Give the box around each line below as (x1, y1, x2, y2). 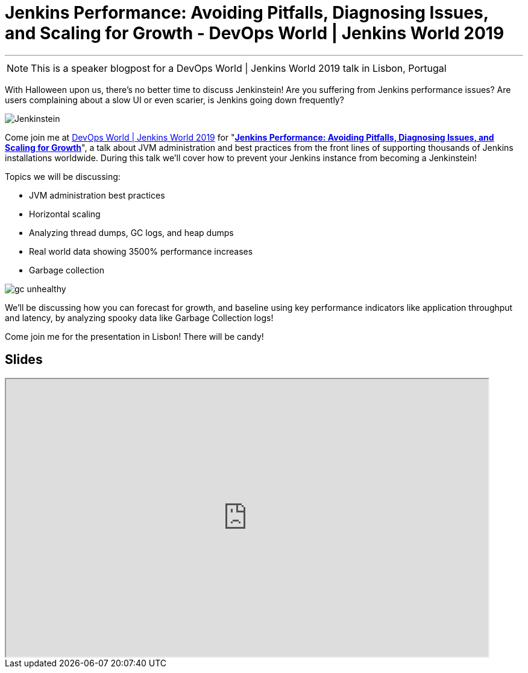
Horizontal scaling (29, 208, 101, 219)
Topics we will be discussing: (5, 171, 121, 182)
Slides (5, 352, 43, 368)
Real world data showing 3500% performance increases (29, 246, 253, 257)
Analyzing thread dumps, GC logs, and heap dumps (29, 227, 234, 238)
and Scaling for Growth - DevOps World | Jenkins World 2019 (5, 23, 504, 43)
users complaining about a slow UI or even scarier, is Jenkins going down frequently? (5, 94, 344, 105)
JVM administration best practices (29, 190, 165, 200)
